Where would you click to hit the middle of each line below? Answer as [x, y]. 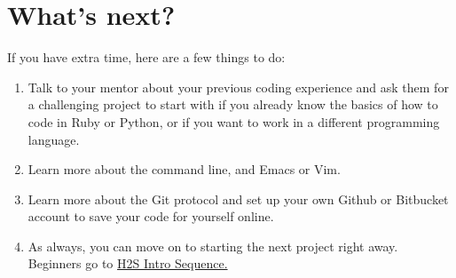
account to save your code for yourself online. [151, 216]
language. [54, 139]
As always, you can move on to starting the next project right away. [213, 246]
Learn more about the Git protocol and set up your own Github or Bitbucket [238, 199]
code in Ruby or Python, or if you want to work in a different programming [234, 121]
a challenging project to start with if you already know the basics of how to [233, 104]
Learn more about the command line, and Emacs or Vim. [184, 169]
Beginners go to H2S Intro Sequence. [128, 263]
